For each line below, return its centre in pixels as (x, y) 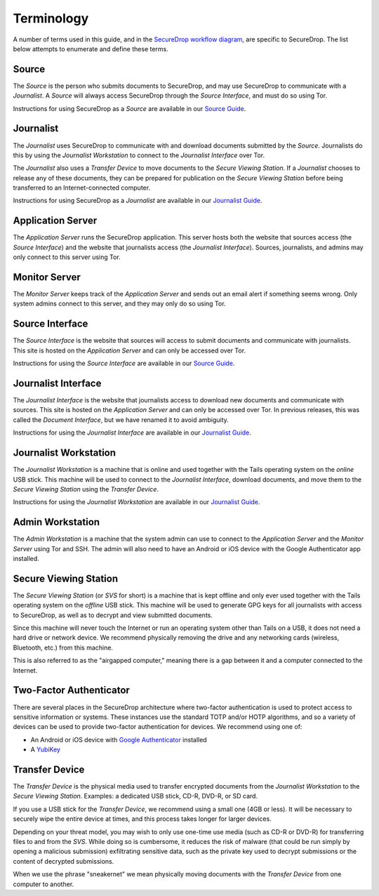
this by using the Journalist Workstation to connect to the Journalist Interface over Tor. (139, 155)
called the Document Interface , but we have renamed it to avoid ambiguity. (121, 420)
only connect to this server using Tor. (67, 257)
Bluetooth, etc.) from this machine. (63, 647)
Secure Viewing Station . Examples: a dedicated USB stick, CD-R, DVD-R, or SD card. (135, 796)
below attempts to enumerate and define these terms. (91, 48)
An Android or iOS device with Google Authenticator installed (119, 739)
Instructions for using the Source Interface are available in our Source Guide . (124, 363)
